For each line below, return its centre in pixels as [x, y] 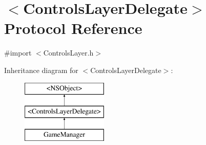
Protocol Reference [73, 28]
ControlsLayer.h [68, 53]
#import [18, 53]
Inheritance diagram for [41, 70]
